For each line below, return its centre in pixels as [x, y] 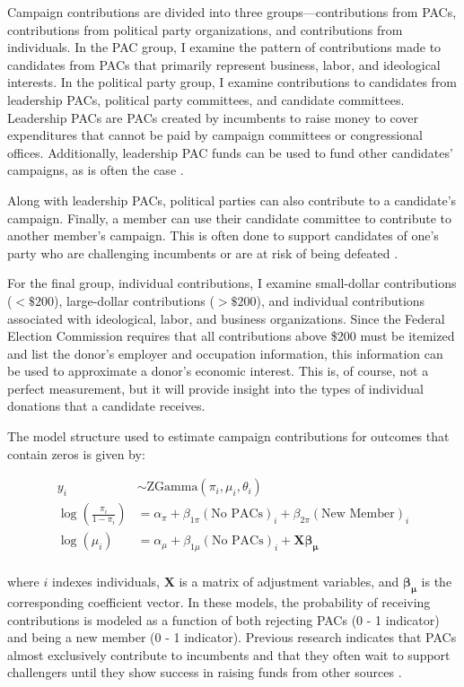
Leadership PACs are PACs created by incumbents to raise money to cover [213, 117]
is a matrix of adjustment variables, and [289, 582]
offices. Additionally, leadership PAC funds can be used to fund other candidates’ [230, 152]
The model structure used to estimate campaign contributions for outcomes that [228, 436]
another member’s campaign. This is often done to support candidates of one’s [223, 235]
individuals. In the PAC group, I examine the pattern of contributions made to [224, 47]
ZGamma [172, 487]
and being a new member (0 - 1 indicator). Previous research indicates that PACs [232, 637]
